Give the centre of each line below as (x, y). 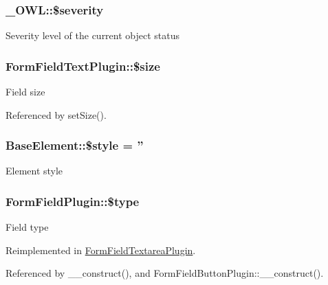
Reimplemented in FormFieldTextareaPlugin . (101, 250)
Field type (27, 227)
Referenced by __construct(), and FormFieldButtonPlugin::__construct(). (165, 273)
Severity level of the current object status (93, 35)
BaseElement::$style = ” (75, 145)
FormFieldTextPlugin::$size (83, 66)
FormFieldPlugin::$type (73, 201)
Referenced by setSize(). (56, 114)
